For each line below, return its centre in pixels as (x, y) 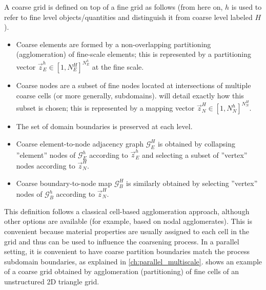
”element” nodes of (46, 154)
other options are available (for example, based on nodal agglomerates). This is (128, 221)
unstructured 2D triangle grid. (52, 281)
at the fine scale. (118, 67)
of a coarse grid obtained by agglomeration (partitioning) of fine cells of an (122, 271)
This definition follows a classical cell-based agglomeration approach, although (127, 211)
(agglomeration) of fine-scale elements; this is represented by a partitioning (134, 54)
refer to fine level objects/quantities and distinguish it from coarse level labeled (128, 17)
